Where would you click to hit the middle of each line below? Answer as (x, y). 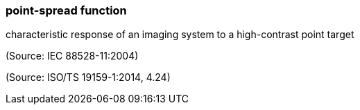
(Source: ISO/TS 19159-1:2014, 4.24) (88, 77)
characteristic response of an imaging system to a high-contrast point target (180, 35)
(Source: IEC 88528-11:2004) (72, 56)
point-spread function (66, 10)
